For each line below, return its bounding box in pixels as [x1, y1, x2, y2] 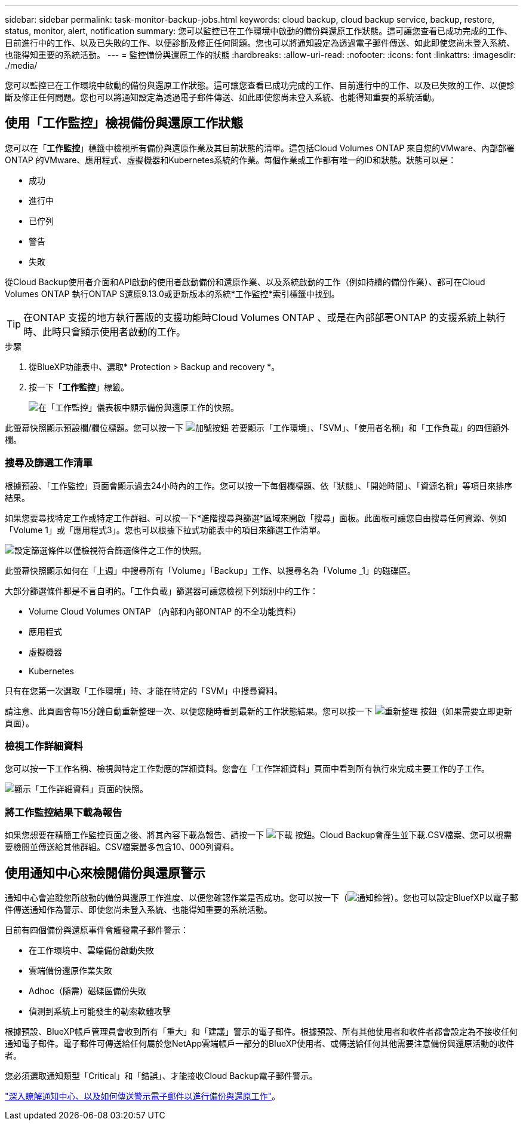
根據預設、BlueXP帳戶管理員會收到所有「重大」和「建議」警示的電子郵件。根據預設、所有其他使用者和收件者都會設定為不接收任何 [5, 1026, 518, 1037]
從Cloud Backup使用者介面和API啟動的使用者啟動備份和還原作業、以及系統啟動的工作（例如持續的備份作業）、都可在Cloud [5, 276, 485, 287]
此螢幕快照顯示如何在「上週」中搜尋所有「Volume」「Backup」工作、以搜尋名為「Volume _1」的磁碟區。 [5, 565, 416, 576]
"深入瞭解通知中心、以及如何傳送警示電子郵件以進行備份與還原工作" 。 [5, 1090, 281, 1101]
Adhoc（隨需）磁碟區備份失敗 [29, 985, 146, 996]
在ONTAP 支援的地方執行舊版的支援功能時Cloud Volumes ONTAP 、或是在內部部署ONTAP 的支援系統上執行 [23, 311, 506, 323]
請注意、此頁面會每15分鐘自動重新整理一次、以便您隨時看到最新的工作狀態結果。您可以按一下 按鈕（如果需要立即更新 [5, 705, 512, 716]
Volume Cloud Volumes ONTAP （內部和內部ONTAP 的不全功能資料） [29, 606, 302, 616]
